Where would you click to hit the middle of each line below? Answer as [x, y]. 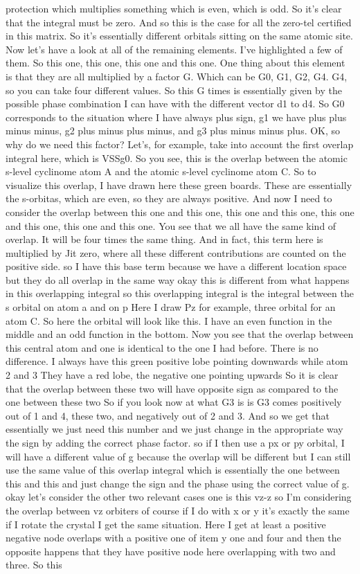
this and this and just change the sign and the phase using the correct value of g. [178, 483]
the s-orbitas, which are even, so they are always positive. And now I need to [169, 198]
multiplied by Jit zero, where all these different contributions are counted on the [176, 252]
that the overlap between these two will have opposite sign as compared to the [172, 388]
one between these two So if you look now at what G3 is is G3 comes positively [174, 402]
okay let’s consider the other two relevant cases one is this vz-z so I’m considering [179, 497]
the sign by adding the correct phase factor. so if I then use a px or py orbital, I [175, 442]
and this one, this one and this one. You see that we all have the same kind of [171, 225]
